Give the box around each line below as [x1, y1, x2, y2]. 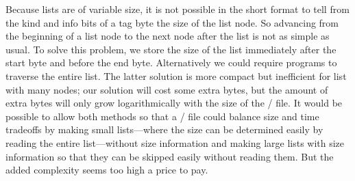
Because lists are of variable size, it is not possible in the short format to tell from [5, 2, 350, 16]
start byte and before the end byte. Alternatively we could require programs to [5, 55, 337, 70]
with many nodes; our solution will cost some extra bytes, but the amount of [5, 82, 328, 96]
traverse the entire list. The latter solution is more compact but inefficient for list [5, 68, 347, 83]
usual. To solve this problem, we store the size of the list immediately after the [5, 42, 336, 56]
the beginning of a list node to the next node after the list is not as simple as [5, 29, 330, 43]
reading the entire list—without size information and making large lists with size [5, 135, 345, 150]
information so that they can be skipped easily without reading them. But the [5, 149, 334, 163]
